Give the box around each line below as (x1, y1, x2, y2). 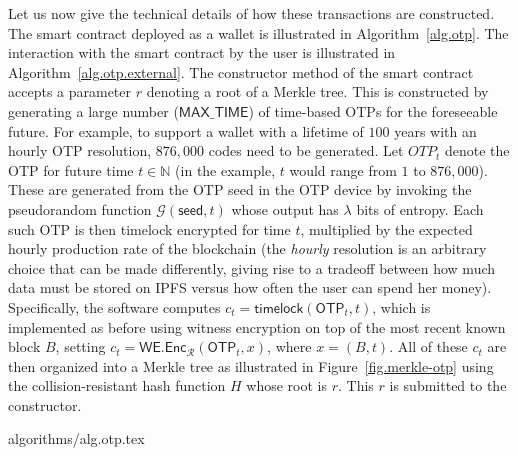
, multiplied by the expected (300, 218, 473, 239)
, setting (55, 336, 106, 357)
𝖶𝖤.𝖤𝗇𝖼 (139, 341, 187, 356)
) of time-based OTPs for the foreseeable (248, 100, 498, 121)
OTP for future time (8, 159, 134, 180)
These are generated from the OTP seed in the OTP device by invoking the (8, 179, 472, 200)
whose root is (246, 375, 328, 396)
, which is (372, 296, 431, 317)
